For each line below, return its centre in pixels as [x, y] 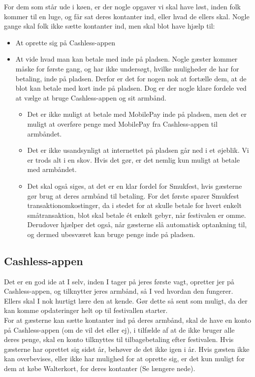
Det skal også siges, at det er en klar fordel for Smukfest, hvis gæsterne [135, 186]
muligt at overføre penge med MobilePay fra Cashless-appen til [122, 123]
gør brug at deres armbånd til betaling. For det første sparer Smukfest [133, 195]
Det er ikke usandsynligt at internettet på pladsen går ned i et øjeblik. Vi [138, 150]
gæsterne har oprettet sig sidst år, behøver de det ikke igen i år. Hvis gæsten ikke [127, 349]
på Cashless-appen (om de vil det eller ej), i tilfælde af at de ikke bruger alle [119, 329]
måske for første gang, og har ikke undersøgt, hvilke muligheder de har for [127, 68]
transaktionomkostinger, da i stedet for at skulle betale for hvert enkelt [134, 205]
